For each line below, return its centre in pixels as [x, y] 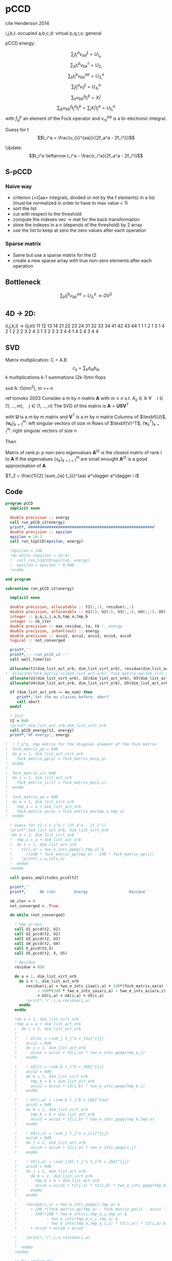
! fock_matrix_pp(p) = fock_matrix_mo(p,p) [56, 759]
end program [18, 579]
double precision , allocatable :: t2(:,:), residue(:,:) [72, 607]
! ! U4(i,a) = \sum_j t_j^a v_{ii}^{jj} [62, 1133]
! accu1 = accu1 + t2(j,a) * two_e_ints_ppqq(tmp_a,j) [80, 1053]
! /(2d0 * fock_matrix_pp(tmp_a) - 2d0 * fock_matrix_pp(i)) [82, 854]
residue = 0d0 [29, 967]
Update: [14, 148]
